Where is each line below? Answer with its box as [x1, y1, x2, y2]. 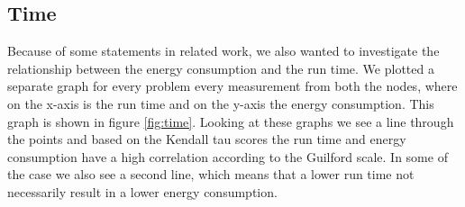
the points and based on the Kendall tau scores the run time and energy [7, 130, 406, 148]
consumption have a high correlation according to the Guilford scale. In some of [7, 147, 448, 166]
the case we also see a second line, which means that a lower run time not [7, 165, 415, 184]
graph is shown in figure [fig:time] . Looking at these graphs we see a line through [7, 112, 454, 130]
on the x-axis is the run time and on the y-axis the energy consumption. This [7, 94, 434, 112]
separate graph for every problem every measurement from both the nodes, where [7, 76, 458, 95]
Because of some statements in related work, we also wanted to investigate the [7, 41, 440, 60]
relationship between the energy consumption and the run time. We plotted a [7, 58, 434, 77]
